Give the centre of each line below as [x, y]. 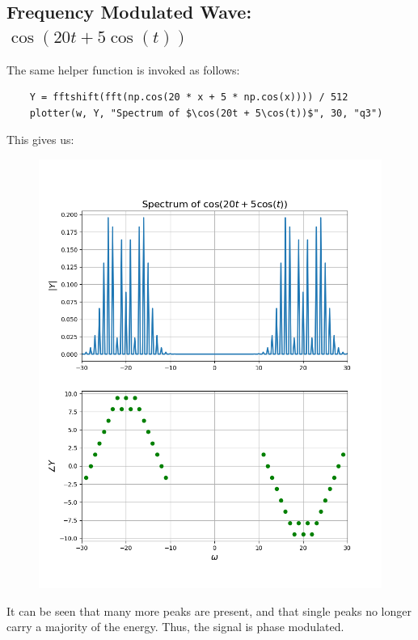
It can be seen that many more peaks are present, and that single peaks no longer [209, 610]
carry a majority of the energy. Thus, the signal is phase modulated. [175, 627]
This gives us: [40, 140]
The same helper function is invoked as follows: [123, 69]
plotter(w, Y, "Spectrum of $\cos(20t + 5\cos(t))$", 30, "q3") [206, 113]
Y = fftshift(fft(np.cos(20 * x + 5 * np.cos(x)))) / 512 [189, 97]
